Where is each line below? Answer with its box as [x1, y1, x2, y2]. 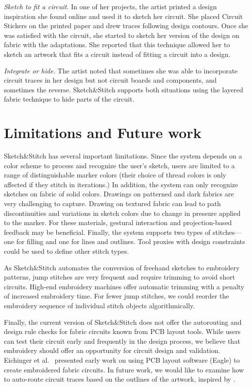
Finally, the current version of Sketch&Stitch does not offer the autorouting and [4, 317, 242, 327]
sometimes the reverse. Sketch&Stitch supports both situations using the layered [4, 84, 243, 94]
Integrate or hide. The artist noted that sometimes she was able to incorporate [4, 65, 238, 75]
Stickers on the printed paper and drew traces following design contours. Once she [4, 20, 249, 31]
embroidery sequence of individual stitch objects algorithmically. [4, 300, 195, 310]
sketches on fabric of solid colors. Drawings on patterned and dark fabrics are [4, 189, 234, 199]
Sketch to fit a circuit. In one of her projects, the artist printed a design [4, 1, 217, 11]
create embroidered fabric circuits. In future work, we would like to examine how [4, 364, 244, 374]
